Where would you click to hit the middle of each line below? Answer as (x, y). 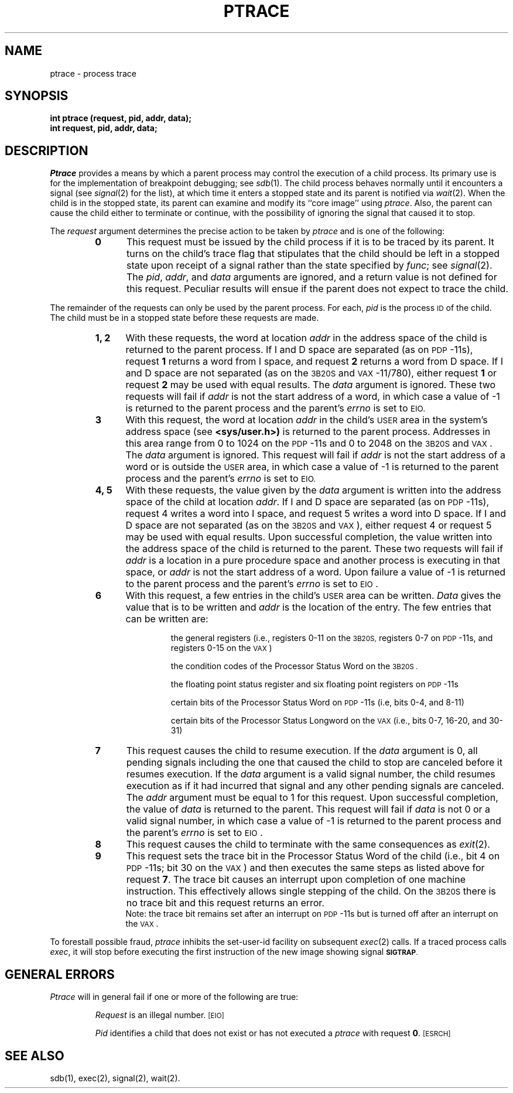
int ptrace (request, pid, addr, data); (121, 118)
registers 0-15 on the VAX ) (221, 648)
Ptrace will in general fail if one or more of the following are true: (174, 997)
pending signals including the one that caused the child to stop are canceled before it (314, 763)
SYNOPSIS (37, 96)
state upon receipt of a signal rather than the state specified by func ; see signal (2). (309, 265)
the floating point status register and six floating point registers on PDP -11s (314, 684)
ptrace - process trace (93, 73)
